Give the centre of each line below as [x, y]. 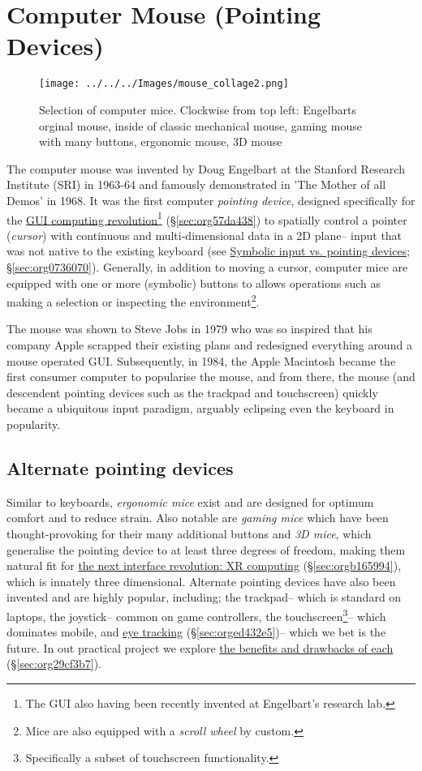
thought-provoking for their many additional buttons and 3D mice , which [189, 533]
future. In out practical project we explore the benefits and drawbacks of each [200, 647]
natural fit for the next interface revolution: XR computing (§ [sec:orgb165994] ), [204, 565]
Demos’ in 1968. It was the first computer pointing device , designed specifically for [211, 200]
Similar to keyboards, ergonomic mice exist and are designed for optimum [190, 501]
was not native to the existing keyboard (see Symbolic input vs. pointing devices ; [209, 251]
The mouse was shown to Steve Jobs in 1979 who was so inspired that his [189, 329]
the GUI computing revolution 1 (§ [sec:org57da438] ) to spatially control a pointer [207, 218]
